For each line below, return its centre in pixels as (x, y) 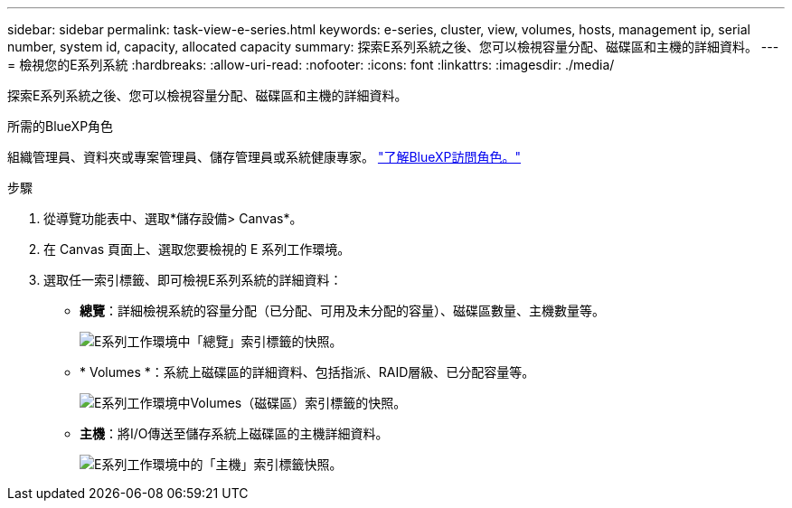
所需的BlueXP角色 (61, 126)
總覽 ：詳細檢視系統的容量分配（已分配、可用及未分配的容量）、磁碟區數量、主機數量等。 (342, 310)
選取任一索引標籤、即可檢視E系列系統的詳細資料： (193, 280)
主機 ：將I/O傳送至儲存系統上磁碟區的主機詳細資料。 (234, 433)
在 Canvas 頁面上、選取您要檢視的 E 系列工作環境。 (197, 249)
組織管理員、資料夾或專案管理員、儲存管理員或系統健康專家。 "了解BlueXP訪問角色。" (264, 157)
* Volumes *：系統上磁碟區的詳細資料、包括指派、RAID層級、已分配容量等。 (307, 372)
